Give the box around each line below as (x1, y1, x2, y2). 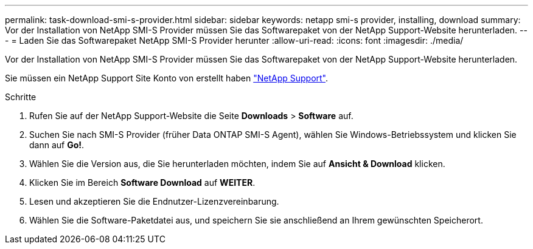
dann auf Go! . (29, 140, 85, 150)
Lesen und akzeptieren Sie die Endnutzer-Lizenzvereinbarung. (29, 196, 279, 206)
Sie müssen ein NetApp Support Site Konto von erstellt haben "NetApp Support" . (5, 73, 329, 83)
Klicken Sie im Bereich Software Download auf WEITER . (29, 177, 256, 188)
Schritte (5, 92, 37, 102)
